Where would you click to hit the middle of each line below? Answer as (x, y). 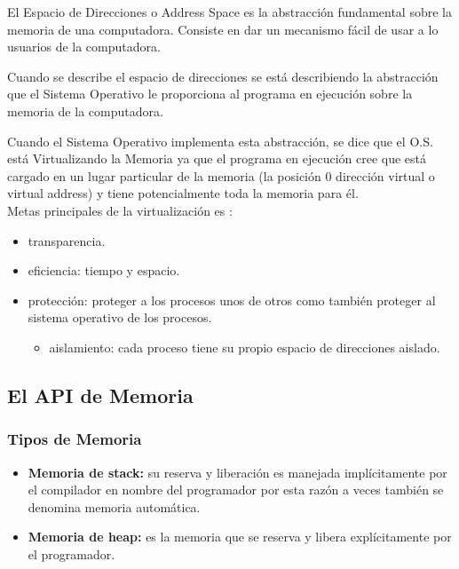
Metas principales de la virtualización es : (120, 210)
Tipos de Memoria (75, 439)
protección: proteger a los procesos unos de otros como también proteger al (232, 300)
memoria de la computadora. (85, 111)
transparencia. (67, 240)
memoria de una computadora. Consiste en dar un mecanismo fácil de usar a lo (223, 29)
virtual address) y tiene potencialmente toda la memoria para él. (183, 193)
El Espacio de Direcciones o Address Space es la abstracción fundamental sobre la (229, 12)
